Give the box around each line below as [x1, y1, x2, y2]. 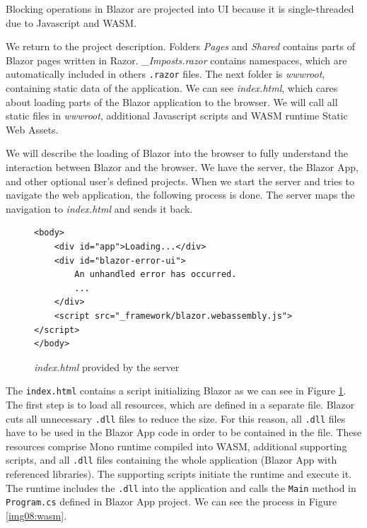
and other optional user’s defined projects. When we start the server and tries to [6, 173, 355, 188]
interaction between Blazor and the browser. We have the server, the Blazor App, [6, 160, 359, 174]
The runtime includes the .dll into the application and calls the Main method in [6, 480, 356, 495]
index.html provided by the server [34, 359, 180, 374]
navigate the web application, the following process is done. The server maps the [6, 187, 355, 202]
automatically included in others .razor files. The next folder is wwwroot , [6, 66, 325, 81]
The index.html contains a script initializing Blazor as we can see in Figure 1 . [6, 383, 346, 398]
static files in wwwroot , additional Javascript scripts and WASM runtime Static [6, 108, 348, 123]
